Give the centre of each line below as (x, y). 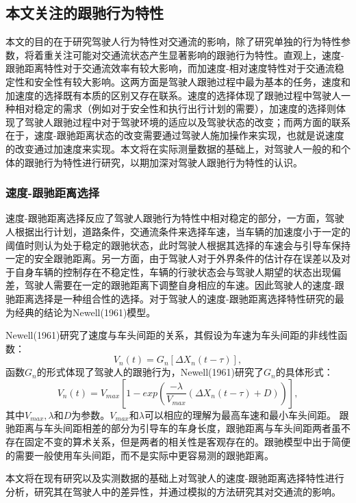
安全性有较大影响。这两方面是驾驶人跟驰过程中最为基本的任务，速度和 (192, 81)
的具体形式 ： (304, 372)
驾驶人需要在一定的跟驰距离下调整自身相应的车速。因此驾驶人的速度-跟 (184, 285)
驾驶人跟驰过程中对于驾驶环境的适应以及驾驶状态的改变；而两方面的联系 (187, 121)
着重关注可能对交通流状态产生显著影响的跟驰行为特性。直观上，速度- (189, 54)
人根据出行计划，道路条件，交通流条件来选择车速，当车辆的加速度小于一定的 (178, 231)
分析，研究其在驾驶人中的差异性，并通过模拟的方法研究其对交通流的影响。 (173, 491)
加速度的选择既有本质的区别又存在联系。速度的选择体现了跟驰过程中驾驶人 (173, 95)
